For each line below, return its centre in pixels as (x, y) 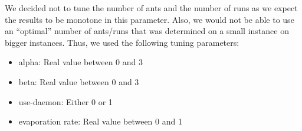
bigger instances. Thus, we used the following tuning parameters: (122, 42)
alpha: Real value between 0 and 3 (81, 62)
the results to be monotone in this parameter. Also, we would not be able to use (150, 19)
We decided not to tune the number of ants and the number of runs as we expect (151, 8)
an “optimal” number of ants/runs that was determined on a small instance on (147, 31)
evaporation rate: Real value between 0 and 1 (100, 121)
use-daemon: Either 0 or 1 (65, 101)
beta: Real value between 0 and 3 (79, 81)
